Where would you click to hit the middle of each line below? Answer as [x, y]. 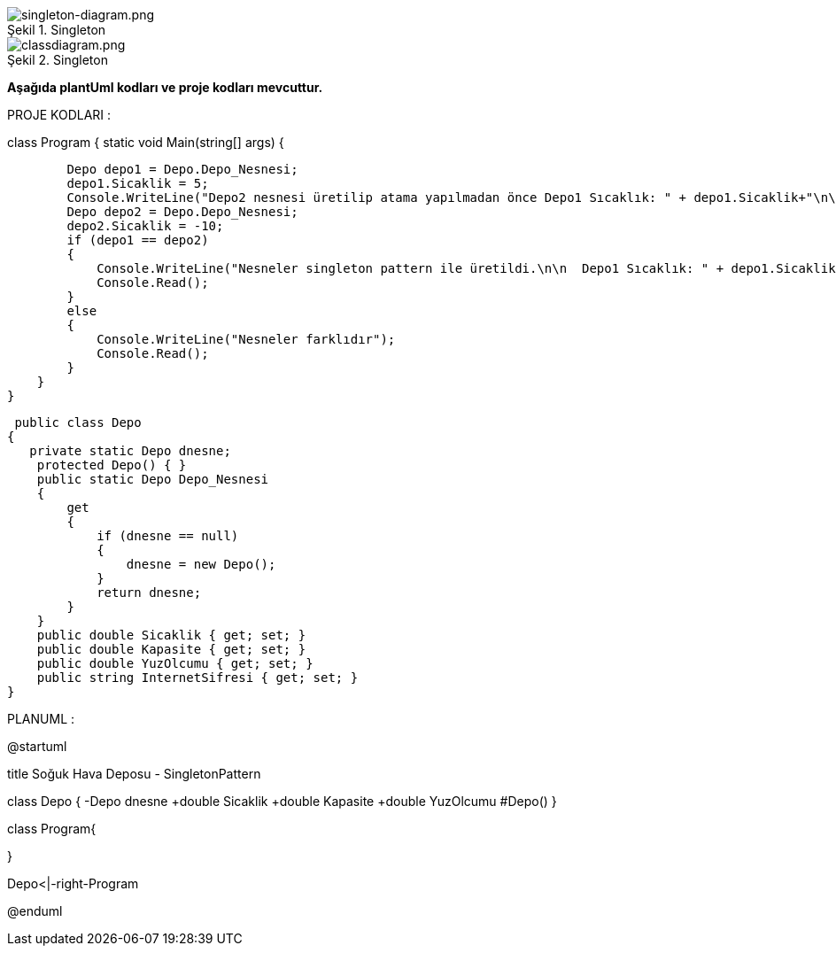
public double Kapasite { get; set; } [171, 649]
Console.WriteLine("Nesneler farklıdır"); [246, 339]
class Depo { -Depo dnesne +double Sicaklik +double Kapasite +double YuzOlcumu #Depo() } [282, 801]
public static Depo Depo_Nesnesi [153, 479]
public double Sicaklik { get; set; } [171, 635]
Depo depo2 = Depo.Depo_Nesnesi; [182, 212]
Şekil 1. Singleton [57, 30]
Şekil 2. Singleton [58, 60]
